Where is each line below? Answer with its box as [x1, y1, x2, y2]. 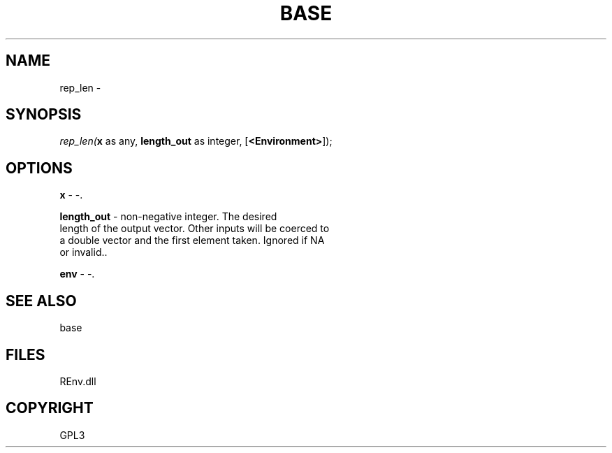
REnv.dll [59, 375, 96, 387]
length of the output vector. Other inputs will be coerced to [59, 222, 330, 235]
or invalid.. [59, 246, 108, 259]
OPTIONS [6, 159, 73, 177]
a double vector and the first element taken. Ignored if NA [59, 234, 325, 247]
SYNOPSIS [6, 106, 82, 124]
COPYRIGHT [6, 399, 94, 417]
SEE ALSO [6, 292, 77, 310]
